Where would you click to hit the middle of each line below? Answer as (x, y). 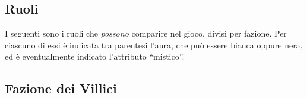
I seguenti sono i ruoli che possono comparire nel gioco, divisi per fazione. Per (146, 33)
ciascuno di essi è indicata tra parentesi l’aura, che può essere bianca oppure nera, (154, 45)
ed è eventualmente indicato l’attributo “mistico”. (95, 56)
